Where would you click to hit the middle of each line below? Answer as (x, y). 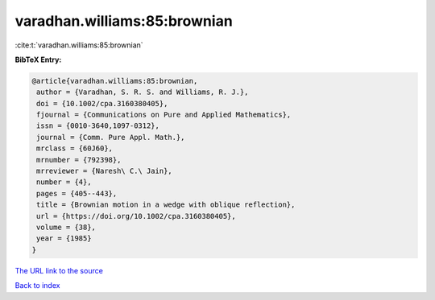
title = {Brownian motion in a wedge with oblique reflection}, (166, 205)
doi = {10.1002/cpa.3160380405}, (102, 103)
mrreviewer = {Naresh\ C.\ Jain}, (104, 171)
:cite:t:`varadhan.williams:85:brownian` (79, 45)
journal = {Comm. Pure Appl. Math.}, (111, 137)
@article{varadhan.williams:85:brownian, (115, 81)
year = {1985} (64, 238)
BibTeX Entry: (38, 60)
